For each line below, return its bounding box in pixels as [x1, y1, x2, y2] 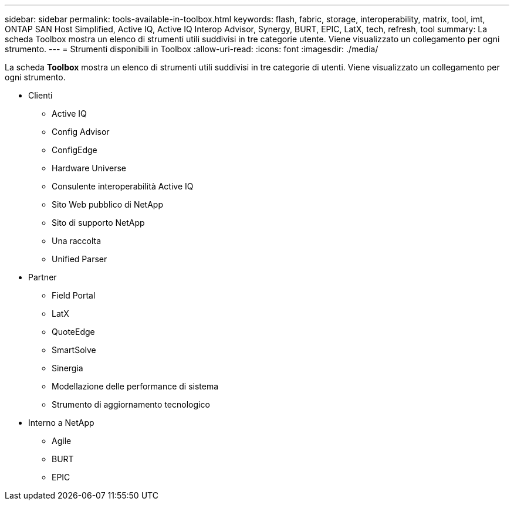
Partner [28, 272, 57, 282]
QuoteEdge [52, 327, 95, 337]
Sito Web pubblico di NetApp [52, 199, 164, 209]
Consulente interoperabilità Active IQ [52, 181, 194, 191]
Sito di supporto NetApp [52, 218, 145, 228]
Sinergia [52, 363, 83, 373]
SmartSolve [52, 345, 96, 355]
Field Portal [52, 290, 96, 300]
